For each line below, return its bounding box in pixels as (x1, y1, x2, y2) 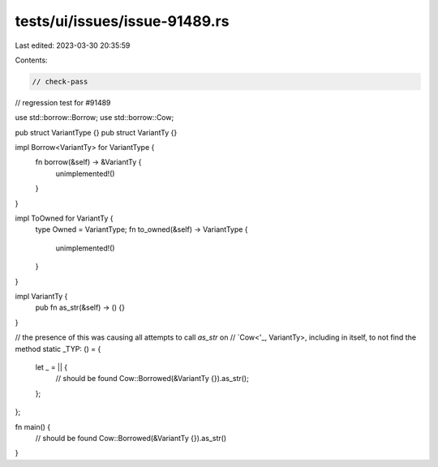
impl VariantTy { (15, 291, 68, 301)
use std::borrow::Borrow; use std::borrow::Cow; (15, 113, 174, 122)
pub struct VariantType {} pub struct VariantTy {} (15, 127, 178, 137)
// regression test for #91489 (15, 97, 111, 107)
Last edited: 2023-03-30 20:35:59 (15, 41, 131, 50)
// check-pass (32, 77, 88, 86)
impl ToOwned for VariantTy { (15, 213, 114, 223)
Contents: (15, 55, 48, 65)
